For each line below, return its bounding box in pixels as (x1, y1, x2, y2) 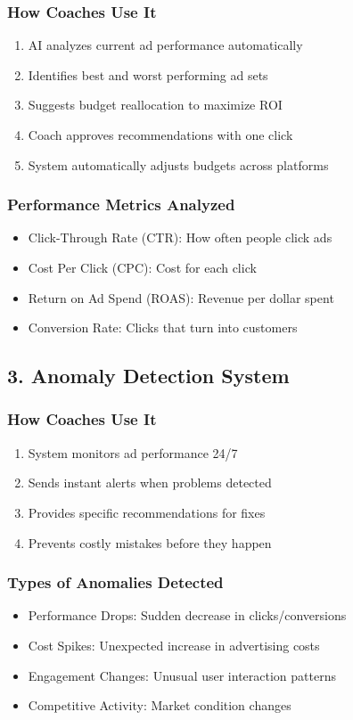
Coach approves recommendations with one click (28, 126, 293, 143)
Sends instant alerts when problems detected (28, 473, 272, 492)
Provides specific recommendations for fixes (28, 503, 266, 521)
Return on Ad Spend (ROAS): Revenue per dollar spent (28, 288, 334, 307)
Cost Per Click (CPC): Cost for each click (28, 258, 257, 276)
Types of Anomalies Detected (7, 571, 224, 593)
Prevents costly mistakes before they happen (28, 533, 272, 552)
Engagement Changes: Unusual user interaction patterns (28, 666, 336, 684)
